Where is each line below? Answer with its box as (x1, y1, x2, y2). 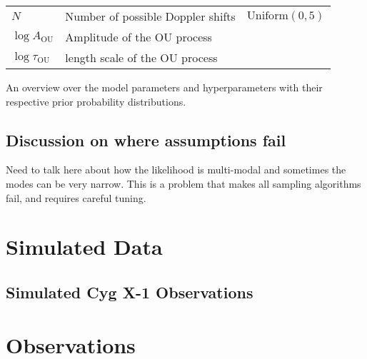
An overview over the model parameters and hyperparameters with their (6, 80, 323, 94)
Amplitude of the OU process (65, 29, 212, 45)
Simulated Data (6, 232, 163, 261)
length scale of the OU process (65, 49, 218, 66)
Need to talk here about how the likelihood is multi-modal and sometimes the (6, 162, 346, 177)
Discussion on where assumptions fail (6, 128, 286, 151)
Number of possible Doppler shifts (65, 8, 236, 24)
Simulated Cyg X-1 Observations (6, 280, 253, 303)
